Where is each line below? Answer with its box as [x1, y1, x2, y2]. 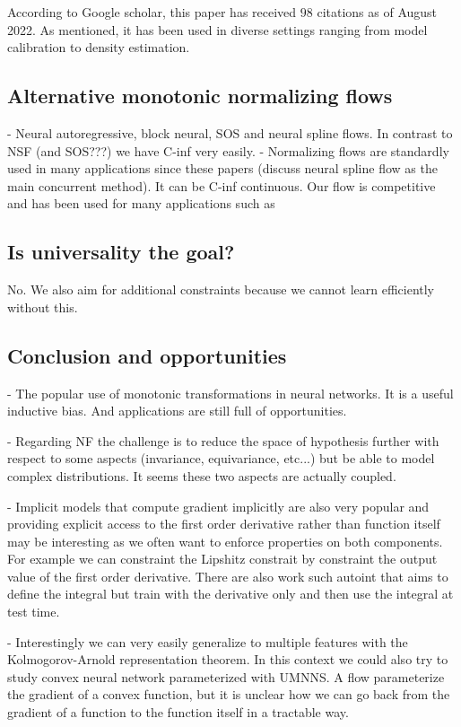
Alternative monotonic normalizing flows [7, 82, 393, 109]
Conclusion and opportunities [7, 341, 287, 369]
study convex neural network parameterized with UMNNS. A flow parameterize [7, 667, 445, 686]
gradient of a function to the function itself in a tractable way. [7, 703, 349, 722]
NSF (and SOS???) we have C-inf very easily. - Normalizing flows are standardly [7, 141, 449, 160]
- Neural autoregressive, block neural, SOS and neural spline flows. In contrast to [7, 123, 453, 142]
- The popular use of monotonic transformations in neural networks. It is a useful [7, 383, 454, 402]
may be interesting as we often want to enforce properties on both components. [7, 531, 443, 550]
